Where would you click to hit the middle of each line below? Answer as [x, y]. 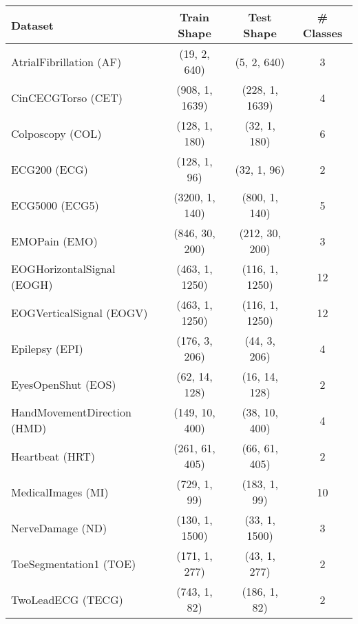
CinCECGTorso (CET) [67, 97]
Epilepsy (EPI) [47, 348]
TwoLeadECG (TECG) [67, 599]
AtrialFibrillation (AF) [66, 61]
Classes [323, 33]
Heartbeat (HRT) [53, 456]
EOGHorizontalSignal [63, 269]
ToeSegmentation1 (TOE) [74, 563]
